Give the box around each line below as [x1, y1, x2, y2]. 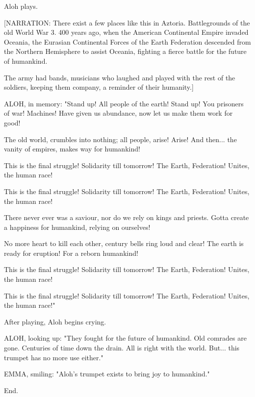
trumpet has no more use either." [4, 352, 103, 362]
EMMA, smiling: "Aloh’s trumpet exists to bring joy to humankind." [4, 369, 210, 379]
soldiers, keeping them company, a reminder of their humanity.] [4, 82, 194, 92]
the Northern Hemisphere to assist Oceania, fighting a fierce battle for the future [4, 46, 247, 56]
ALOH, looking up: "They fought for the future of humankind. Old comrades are [4, 333, 247, 343]
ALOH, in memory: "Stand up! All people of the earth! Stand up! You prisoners [4, 98, 244, 108]
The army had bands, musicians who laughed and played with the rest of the [4, 72, 235, 82]
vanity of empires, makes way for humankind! [4, 144, 140, 154]
